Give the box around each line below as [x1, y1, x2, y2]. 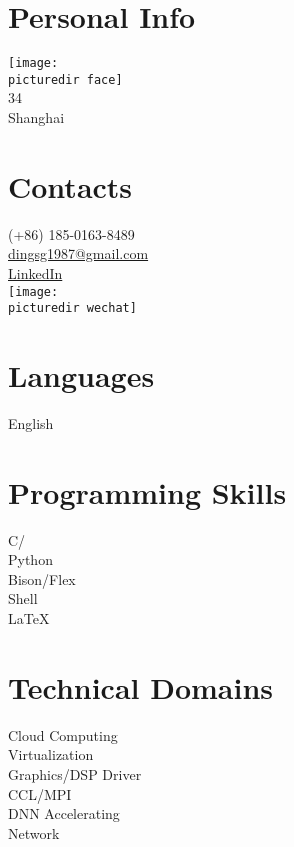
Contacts [8, 165, 133, 206]
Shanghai [8, 107, 65, 128]
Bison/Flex [8, 568, 76, 589]
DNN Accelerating [8, 803, 120, 824]
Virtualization [8, 744, 94, 765]
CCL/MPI [8, 783, 72, 804]
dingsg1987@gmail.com [8, 243, 149, 264]
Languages [8, 355, 155, 396]
